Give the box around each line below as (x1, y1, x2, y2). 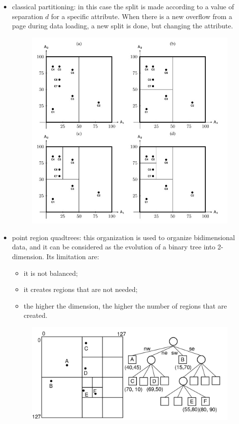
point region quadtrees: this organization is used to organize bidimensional (12, 232, 235, 242)
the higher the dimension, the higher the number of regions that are (23, 300, 227, 311)
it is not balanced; (23, 268, 78, 278)
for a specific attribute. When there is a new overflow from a (51, 11, 233, 21)
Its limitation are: (46, 251, 99, 262)
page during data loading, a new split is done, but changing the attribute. (12, 21, 233, 31)
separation (12, 11, 43, 21)
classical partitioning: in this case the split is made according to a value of (12, 1, 234, 11)
